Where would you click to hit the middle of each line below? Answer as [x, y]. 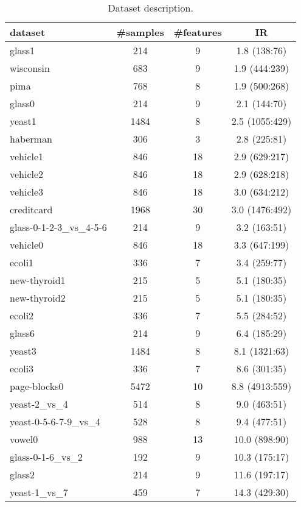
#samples [140, 32]
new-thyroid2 [38, 298]
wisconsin [30, 68]
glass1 [22, 50]
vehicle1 [27, 156]
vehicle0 [27, 245]
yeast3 [23, 351]
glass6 [22, 333]
